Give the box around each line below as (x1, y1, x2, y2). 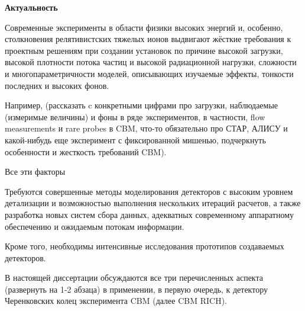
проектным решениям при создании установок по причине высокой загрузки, (5, 44, 283, 56)
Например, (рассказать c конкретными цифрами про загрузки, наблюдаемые (5, 99, 278, 111)
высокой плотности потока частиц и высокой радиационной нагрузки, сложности (5, 56, 297, 68)
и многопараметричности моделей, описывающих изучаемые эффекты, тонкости (5, 67, 294, 79)
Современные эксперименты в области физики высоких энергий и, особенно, (5, 21, 283, 33)
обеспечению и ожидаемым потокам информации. (5, 220, 184, 232)
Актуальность (5, 1, 58, 13)
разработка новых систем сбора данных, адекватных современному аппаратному (5, 208, 294, 220)
